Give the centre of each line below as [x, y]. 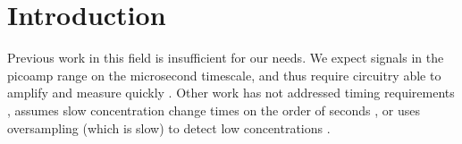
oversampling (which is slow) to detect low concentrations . [169, 127]
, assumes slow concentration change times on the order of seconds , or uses [214, 110]
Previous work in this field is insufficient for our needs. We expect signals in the [226, 58]
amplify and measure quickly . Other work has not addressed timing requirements [231, 93]
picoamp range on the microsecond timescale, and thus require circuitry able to [224, 75]
